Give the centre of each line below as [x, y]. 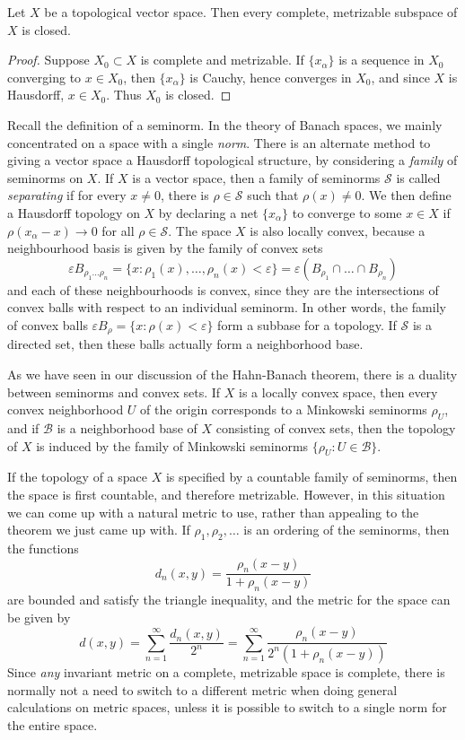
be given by [39, 617]
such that [273, 195]
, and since [400, 77]
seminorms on [45, 177]
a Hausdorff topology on [74, 212]
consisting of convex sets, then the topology [336, 427]
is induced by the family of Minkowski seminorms [172, 445]
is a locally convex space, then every [338, 392]
